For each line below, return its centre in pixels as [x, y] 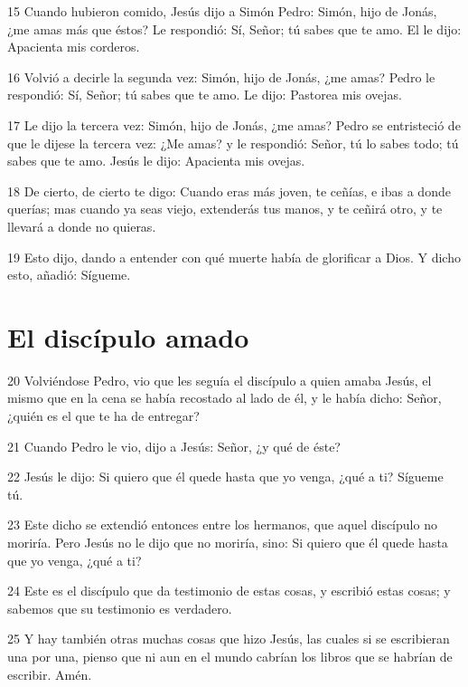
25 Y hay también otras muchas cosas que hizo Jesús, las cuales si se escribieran [229, 639]
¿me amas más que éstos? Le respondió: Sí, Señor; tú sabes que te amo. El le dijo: [234, 29]
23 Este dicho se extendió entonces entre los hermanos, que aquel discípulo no [222, 525]
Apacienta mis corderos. [74, 47]
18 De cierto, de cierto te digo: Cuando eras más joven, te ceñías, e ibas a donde [229, 191]
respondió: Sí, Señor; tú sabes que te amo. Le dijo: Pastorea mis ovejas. [205, 95]
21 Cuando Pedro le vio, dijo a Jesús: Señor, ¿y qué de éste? [174, 446]
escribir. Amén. [50, 674]
